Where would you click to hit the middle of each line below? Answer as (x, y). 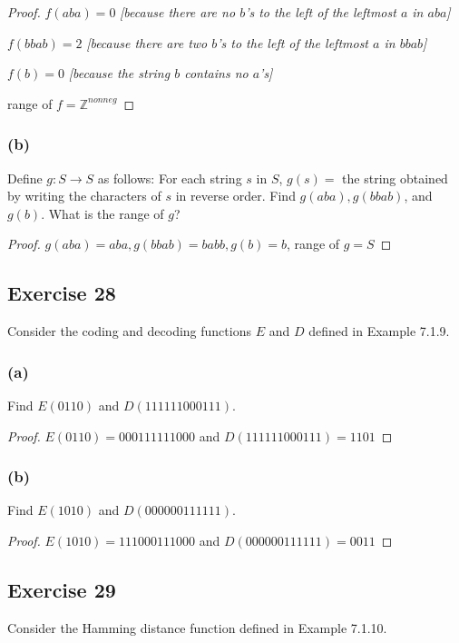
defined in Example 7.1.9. (379, 331)
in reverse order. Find (235, 196)
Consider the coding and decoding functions (129, 331)
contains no (216, 73)
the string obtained (395, 178)
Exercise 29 (62, 589)
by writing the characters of (84, 196)
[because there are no (178, 12)
